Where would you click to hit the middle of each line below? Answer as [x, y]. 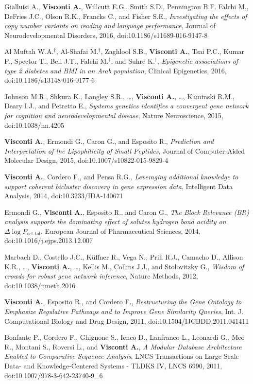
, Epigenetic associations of [198, 61]
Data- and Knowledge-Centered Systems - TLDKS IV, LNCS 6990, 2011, [113, 366]
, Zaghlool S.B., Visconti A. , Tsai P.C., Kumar [172, 51]
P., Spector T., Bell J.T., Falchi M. [57, 61]
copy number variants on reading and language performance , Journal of [110, 26]
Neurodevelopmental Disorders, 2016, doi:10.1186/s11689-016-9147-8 [106, 35]
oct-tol [34, 234]
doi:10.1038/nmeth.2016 [40, 285]
